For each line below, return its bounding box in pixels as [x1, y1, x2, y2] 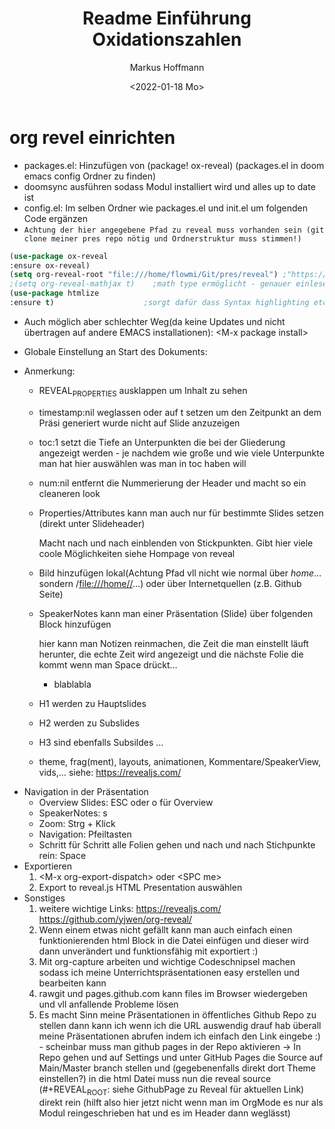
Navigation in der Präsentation [23, 785, 149, 797]
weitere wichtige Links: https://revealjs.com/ [38, 902, 222, 914]
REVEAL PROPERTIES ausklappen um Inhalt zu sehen [38, 384, 248, 399]
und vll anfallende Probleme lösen [38, 998, 179, 1010]
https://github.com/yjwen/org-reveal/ [38, 913, 193, 925]
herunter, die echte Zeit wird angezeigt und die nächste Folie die [38, 648, 304, 660]
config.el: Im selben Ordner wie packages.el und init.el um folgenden [23, 202, 308, 214]
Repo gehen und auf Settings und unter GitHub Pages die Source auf [38, 1051, 324, 1063]
